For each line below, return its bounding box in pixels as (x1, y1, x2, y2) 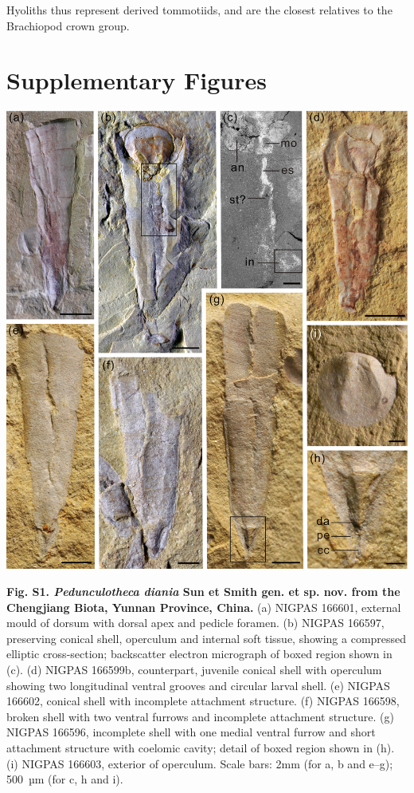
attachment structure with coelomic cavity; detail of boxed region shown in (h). (6, 739, 395, 756)
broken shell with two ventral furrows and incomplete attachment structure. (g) (6, 708, 394, 724)
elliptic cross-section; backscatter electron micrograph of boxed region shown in (6, 645, 393, 662)
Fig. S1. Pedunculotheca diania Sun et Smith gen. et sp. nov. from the (6, 582, 400, 599)
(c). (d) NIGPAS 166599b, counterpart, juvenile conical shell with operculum (6, 661, 382, 677)
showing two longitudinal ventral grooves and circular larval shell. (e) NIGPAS (6, 677, 390, 693)
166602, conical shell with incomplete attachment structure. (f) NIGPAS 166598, (6, 692, 400, 709)
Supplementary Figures (6, 64, 267, 97)
